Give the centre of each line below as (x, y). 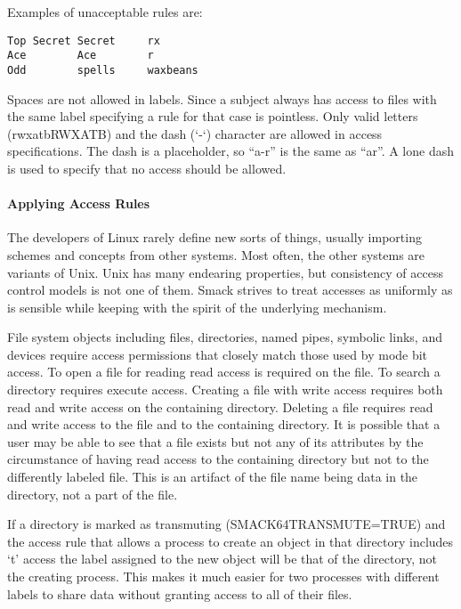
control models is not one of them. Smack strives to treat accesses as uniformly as (230, 290)
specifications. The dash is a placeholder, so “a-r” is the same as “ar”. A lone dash (231, 151)
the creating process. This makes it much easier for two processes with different (223, 577)
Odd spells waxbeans (103, 70)
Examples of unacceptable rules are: (105, 12)
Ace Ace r (81, 56)
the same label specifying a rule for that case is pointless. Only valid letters (213, 116)
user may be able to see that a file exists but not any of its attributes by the (215, 441)
